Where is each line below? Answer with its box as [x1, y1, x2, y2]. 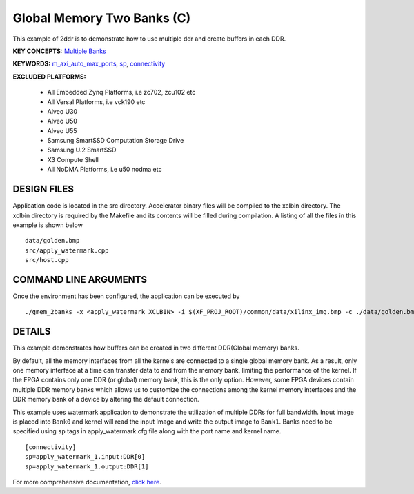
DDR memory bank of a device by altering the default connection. [12, 395, 199, 404]
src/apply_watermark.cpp [25, 246, 109, 255]
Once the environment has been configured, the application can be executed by [12, 292, 240, 300]
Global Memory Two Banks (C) [12, 10, 191, 26]
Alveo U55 [47, 126, 77, 135]
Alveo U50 [47, 117, 77, 126]
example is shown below [12, 221, 83, 229]
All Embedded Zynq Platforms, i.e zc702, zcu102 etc [47, 88, 196, 97]
